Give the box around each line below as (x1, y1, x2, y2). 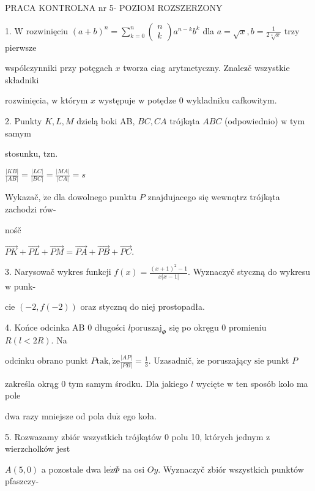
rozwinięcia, (5, 94, 49, 107)
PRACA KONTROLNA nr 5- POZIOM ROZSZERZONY (5, 1, 223, 13)
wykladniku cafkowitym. (186, 94, 277, 107)
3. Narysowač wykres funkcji (5, 265, 111, 278)
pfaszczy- (5, 474, 39, 487)
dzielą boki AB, (76, 114, 135, 127)
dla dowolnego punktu (54, 190, 137, 203)
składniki (5, 73, 39, 86)
